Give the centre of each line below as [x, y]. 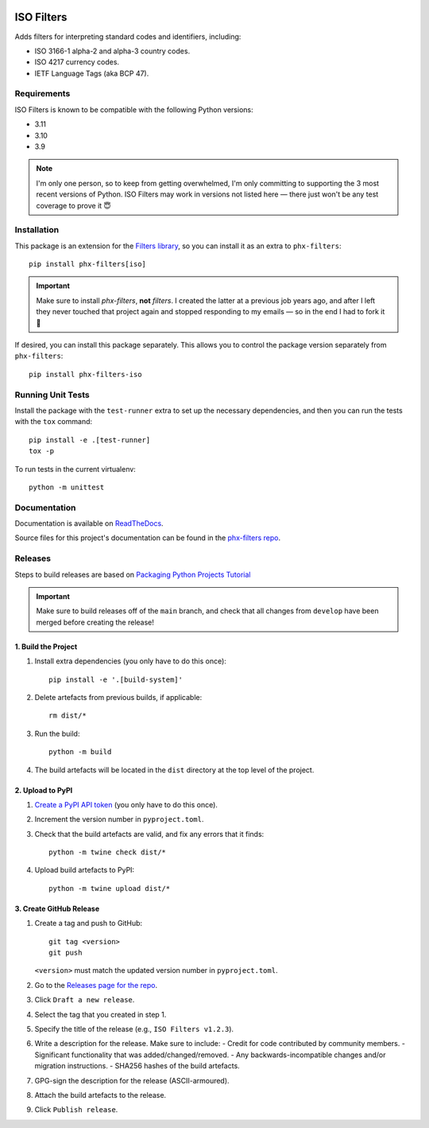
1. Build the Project [46, 646]
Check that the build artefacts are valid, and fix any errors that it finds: [149, 834]
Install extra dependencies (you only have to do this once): [130, 661]
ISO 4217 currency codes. [77, 62]
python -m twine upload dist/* [110, 888]
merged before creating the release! [95, 622]
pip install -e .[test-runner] [90, 440]
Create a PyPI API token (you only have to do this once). [126, 804]
